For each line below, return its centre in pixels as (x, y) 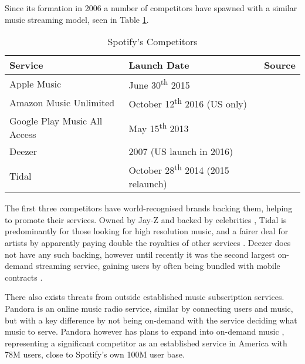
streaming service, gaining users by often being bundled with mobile (158, 266)
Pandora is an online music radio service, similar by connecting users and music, (149, 308)
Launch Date (159, 65)
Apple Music (35, 83)
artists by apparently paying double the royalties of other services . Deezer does (148, 242)
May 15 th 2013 (159, 127)
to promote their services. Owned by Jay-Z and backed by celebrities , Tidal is (146, 219)
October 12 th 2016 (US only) (188, 102)
